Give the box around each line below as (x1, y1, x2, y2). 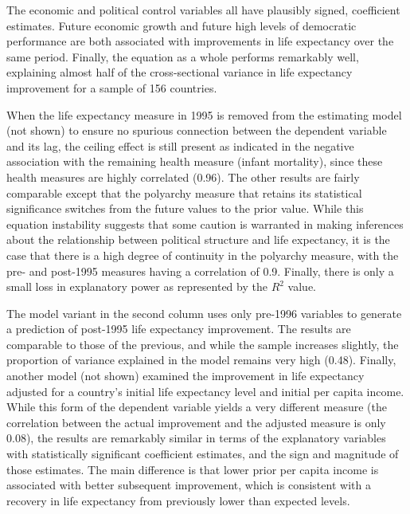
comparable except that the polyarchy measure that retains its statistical (6, 184, 362, 201)
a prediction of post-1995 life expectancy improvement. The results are (6, 320, 351, 337)
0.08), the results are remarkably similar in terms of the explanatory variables (6, 430, 386, 446)
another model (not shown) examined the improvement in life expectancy (6, 367, 365, 384)
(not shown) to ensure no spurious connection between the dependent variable (6, 122, 387, 139)
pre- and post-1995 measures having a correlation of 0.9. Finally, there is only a (6, 262, 394, 279)
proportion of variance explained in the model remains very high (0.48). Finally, (6, 351, 396, 368)
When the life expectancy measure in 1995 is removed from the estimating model (6, 106, 402, 123)
